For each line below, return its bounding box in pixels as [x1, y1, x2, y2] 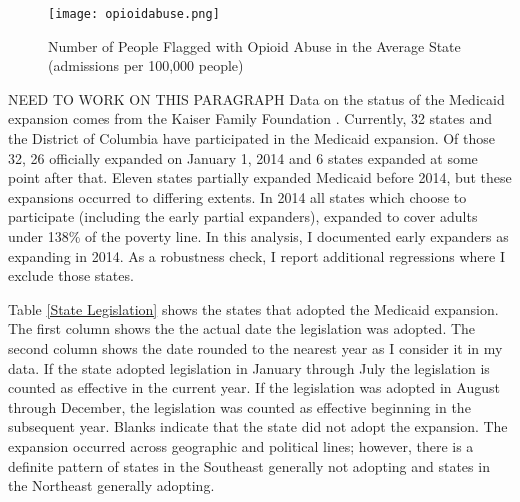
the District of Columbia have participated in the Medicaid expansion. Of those [8, 128, 496, 149]
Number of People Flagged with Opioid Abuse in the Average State [48, 35, 461, 56]
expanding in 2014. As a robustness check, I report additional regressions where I [8, 245, 505, 266]
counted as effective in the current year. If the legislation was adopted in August [8, 377, 500, 398]
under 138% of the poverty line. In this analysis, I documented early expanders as [8, 226, 509, 246]
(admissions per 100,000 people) [48, 55, 244, 76]
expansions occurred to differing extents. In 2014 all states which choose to [8, 186, 467, 207]
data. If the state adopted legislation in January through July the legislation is [8, 357, 490, 378]
